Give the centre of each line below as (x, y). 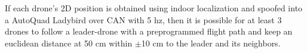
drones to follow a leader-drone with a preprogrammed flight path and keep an (149, 31)
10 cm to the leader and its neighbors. (211, 43)
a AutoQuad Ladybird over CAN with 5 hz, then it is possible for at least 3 (143, 19)
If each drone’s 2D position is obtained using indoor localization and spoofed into (154, 8)
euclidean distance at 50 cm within (69, 43)
